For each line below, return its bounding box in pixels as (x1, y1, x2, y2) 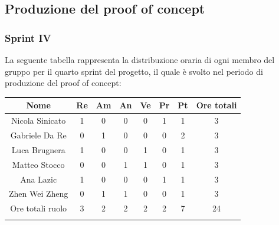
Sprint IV (5, 30, 51, 45)
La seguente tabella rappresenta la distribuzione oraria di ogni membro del (5, 54, 275, 65)
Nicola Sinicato (11, 114, 66, 127)
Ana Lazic (20, 173, 57, 185)
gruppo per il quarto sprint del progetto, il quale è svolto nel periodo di (5, 65, 263, 77)
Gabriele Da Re (10, 128, 67, 141)
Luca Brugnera (11, 143, 65, 155)
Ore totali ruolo (10, 202, 67, 214)
